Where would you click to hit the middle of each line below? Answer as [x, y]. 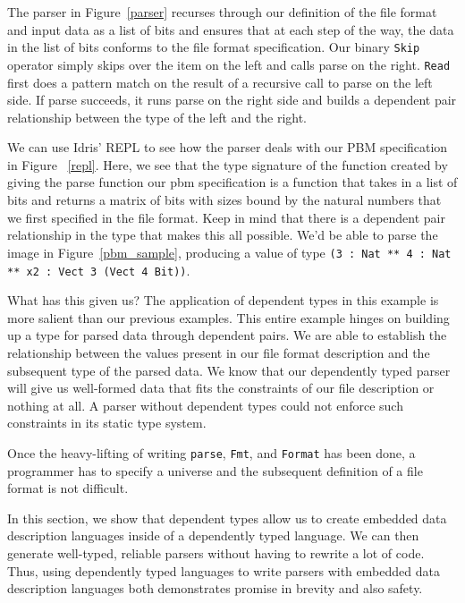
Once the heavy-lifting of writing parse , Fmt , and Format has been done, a [211, 452]
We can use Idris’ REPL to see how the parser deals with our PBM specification [228, 147]
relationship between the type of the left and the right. [157, 117]
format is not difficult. [68, 488]
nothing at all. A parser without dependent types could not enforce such [205, 405]
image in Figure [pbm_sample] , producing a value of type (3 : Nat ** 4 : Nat [229, 252]
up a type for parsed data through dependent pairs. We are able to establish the [227, 335]
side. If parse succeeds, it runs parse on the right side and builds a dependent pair [232, 100]
